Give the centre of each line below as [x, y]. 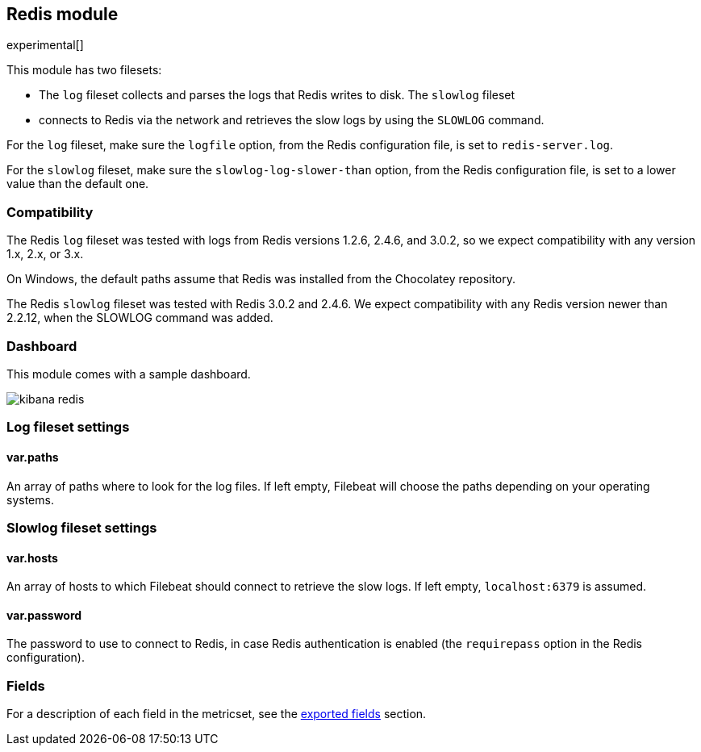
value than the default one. [78, 184]
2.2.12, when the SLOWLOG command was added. [140, 318]
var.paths [33, 457]
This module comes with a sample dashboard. [129, 374]
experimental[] [45, 45]
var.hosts [32, 558]
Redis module [63, 14]
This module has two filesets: [84, 70]
